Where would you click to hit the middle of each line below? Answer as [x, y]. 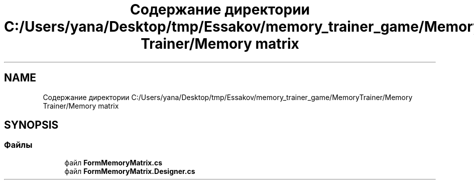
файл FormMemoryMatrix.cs [113, 162]
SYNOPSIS [31, 125]
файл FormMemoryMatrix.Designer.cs [130, 171]
